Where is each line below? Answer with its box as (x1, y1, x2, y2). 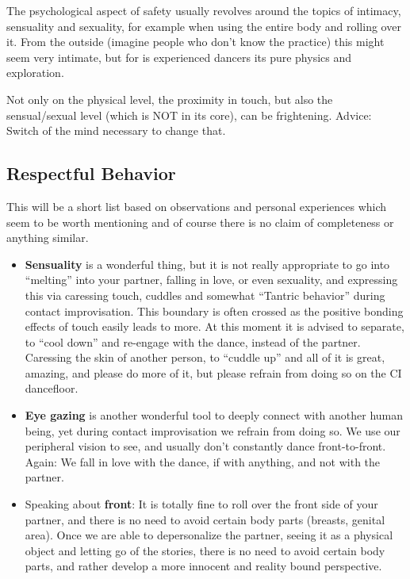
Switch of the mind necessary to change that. (6, 122, 226, 139)
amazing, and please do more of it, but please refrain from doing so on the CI (25, 364, 402, 381)
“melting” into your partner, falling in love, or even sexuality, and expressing (25, 271, 398, 288)
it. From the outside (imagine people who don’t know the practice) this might (6, 33, 385, 50)
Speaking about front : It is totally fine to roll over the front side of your (25, 496, 378, 512)
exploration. (6, 64, 64, 81)
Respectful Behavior (6, 161, 176, 186)
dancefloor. (25, 380, 79, 397)
